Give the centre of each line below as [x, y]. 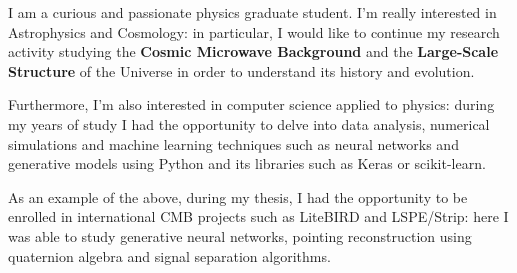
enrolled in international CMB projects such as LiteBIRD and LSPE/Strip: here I [258, 216]
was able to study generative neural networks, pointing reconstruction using [240, 235]
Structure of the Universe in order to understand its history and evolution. [241, 70]
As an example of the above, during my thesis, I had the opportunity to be [238, 196]
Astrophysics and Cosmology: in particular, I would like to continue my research [254, 31]
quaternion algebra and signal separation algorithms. [169, 255]
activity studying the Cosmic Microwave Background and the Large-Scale [253, 51]
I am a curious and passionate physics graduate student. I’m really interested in [252, 12]
